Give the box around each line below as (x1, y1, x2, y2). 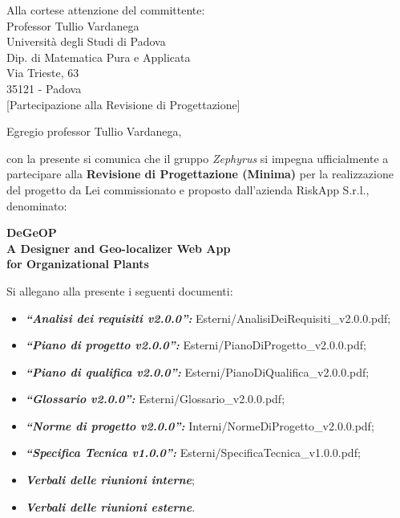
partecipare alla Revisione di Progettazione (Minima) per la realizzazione (6, 165, 394, 182)
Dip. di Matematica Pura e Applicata (6, 48, 191, 65)
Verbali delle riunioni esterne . (25, 498, 196, 515)
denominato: (6, 197, 67, 214)
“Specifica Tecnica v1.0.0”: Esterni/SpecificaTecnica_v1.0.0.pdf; (25, 444, 361, 461)
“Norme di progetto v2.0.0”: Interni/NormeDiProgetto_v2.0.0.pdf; (25, 417, 374, 434)
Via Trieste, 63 (6, 64, 79, 81)
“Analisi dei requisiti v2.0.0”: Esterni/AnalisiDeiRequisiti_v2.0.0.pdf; (25, 309, 391, 326)
